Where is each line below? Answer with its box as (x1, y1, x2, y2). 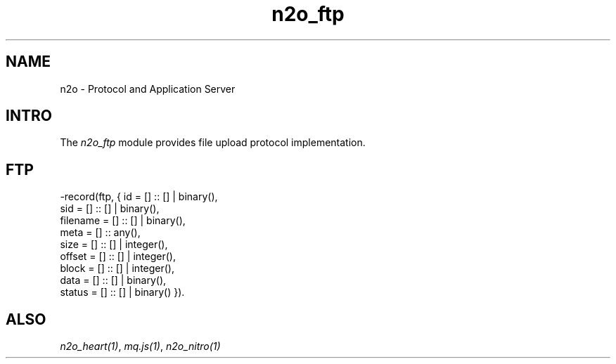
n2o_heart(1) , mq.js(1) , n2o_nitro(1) (60, 340, 221, 353)
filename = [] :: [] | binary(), (60, 214, 186, 227)
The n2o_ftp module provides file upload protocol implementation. (60, 136, 366, 149)
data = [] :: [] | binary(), (60, 274, 167, 287)
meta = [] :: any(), (60, 226, 141, 239)
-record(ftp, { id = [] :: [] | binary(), (60, 190, 218, 203)
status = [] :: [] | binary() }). (60, 286, 185, 299)
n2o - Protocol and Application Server (60, 82, 236, 95)
